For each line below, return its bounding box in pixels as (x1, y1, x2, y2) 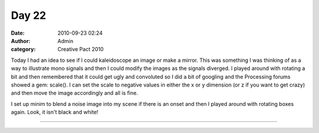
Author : (11, 37, 31, 44)
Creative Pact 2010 (57, 46, 104, 53)
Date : (11, 29, 25, 36)
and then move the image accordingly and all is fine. (11, 89, 138, 97)
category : (11, 46, 36, 53)
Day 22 (11, 9, 47, 22)
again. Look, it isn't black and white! (11, 109, 99, 116)
